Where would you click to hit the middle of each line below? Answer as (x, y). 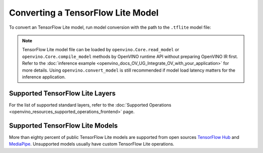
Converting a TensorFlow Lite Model (84, 13)
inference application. (44, 77)
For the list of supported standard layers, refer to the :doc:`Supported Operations (90, 105)
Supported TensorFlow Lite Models (63, 126)
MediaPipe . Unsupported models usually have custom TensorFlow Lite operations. (92, 144)
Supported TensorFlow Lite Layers (62, 93)
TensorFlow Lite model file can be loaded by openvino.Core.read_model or (101, 50)
